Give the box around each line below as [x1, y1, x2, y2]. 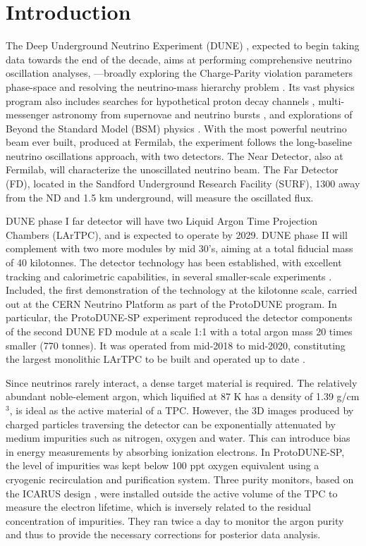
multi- [318, 93, 345, 108]
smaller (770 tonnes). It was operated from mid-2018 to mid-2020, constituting [6, 337, 346, 352]
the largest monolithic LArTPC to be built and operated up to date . [6, 352, 305, 366]
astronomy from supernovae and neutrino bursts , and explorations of [52, 107, 353, 122]
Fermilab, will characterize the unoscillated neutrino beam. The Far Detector [6, 162, 338, 177]
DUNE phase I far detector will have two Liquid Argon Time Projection [6, 213, 318, 228]
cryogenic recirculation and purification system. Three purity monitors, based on [6, 471, 354, 486]
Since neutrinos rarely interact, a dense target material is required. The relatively [6, 375, 358, 390]
